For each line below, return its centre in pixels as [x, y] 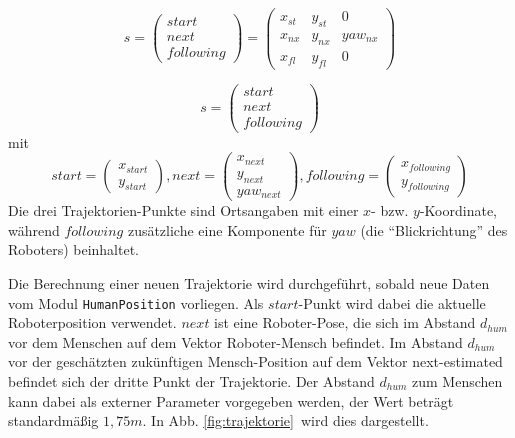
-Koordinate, [458, 210]
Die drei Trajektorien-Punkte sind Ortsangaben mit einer [183, 210]
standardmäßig [53, 420]
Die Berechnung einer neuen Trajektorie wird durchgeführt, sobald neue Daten [249, 282]
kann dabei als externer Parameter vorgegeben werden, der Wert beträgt [231, 400]
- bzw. [390, 210]
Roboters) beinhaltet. [73, 249]
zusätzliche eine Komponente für [227, 229]
